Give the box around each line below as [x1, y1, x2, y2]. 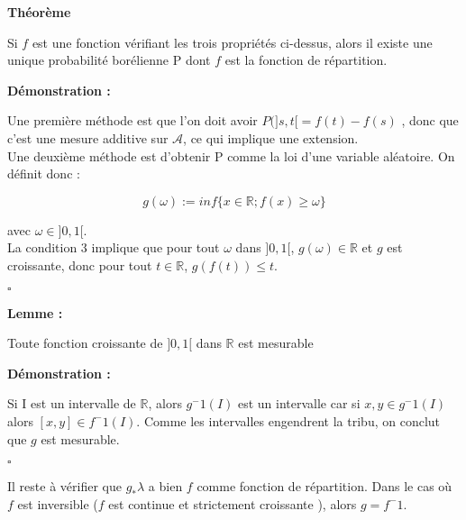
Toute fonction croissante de [7, 333, 163, 352]
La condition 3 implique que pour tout [7, 238, 220, 257]
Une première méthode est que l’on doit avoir [7, 111, 258, 130]
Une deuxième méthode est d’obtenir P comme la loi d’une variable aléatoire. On [7, 146, 455, 165]
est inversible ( [17, 494, 98, 513]
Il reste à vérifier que [7, 477, 122, 496]
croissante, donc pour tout [7, 255, 152, 274]
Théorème [7, 3, 71, 21]
